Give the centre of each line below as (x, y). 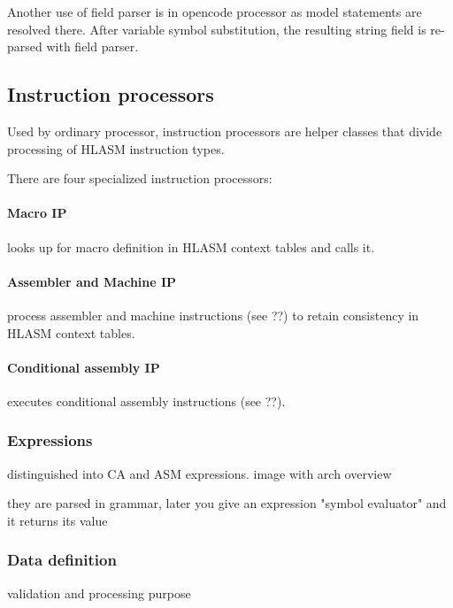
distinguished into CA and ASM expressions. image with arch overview (200, 473)
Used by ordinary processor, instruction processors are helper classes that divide (225, 131)
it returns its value (58, 520)
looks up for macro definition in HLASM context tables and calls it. (191, 246)
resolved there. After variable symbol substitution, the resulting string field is (217, 29)
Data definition (62, 560)
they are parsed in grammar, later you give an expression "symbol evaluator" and (227, 503)
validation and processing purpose (99, 593)
